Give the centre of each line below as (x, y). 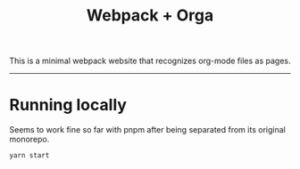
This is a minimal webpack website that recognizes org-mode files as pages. (150, 61)
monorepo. (29, 140)
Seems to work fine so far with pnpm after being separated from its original (147, 130)
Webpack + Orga (150, 16)
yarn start (29, 156)
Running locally (68, 105)
